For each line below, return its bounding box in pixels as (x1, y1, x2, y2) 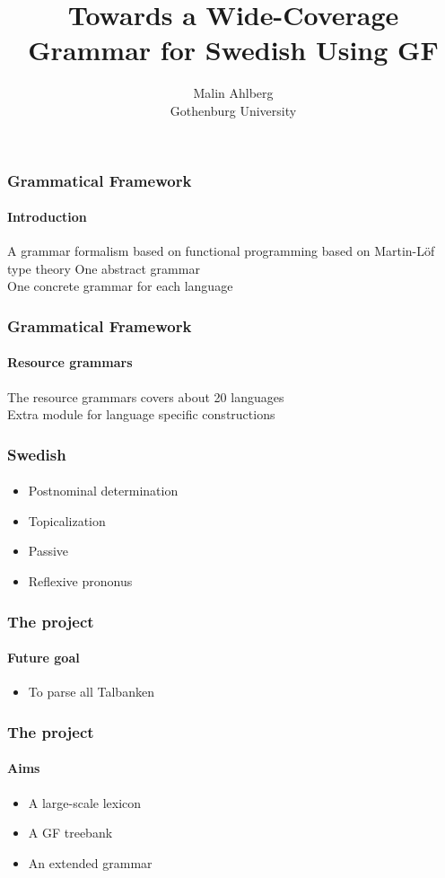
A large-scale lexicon (28, 793, 142, 812)
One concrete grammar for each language (7, 277, 233, 295)
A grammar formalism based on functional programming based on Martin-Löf (7, 241, 435, 260)
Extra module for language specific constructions (7, 405, 275, 424)
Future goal (7, 648, 80, 667)
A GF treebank (28, 823, 113, 842)
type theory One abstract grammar (7, 259, 200, 277)
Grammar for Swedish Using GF (28, 31, 439, 68)
